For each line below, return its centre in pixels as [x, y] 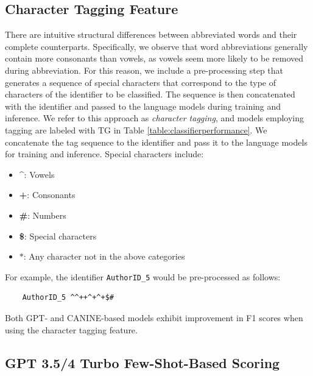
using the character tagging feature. [71, 329]
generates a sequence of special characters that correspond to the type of [141, 82]
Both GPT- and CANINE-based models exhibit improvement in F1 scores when [154, 317]
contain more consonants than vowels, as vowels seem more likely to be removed [154, 58]
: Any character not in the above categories [104, 256]
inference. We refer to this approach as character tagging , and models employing [155, 118]
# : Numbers [43, 215]
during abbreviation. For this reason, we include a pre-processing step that [144, 70]
